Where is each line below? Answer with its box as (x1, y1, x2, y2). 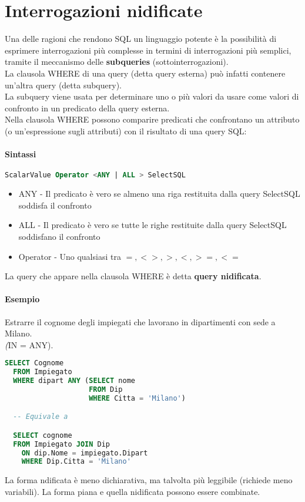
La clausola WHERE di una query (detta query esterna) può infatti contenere (5, 67, 286, 79)
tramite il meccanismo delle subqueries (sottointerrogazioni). (5, 55, 229, 68)
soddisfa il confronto (18, 199, 92, 211)
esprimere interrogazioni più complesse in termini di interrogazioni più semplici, (5, 44, 291, 56)
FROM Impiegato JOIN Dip (13, 440, 110, 448)
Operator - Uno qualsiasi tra (18, 250, 121, 262)
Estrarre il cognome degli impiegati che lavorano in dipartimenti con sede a (5, 315, 276, 328)
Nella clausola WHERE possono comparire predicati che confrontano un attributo (5, 113, 300, 125)
